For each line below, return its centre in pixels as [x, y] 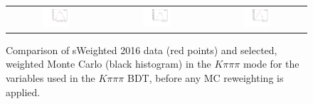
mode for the [271, 64]
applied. [23, 92]
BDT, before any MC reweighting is [205, 78]
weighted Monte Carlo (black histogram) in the [108, 64]
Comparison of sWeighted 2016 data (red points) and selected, [142, 50]
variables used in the [51, 78]
